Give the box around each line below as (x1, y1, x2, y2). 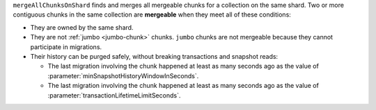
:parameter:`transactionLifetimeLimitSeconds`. (47, 91, 181, 100)
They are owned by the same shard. (30, 23, 134, 31)
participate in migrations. (30, 42, 102, 51)
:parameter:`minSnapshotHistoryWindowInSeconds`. (47, 71, 199, 80)
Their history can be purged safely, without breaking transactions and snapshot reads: (30, 52, 279, 60)
